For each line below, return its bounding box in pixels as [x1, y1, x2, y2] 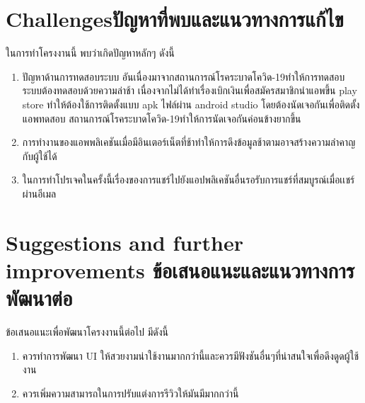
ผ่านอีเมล [22, 186, 57, 200]
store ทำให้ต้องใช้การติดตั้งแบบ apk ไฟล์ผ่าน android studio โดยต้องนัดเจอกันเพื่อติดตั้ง [22, 96, 360, 111]
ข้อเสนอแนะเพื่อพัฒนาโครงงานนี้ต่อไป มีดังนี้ [6, 324, 168, 339]
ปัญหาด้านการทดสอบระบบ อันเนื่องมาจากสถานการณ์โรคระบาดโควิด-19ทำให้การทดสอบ [22, 69, 345, 84]
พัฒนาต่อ [6, 283, 73, 312]
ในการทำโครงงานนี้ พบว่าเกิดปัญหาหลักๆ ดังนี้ [6, 45, 175, 60]
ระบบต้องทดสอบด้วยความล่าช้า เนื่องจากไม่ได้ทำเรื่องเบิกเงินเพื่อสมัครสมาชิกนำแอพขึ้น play [22, 83, 357, 98]
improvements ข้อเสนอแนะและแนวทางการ [6, 255, 355, 284]
